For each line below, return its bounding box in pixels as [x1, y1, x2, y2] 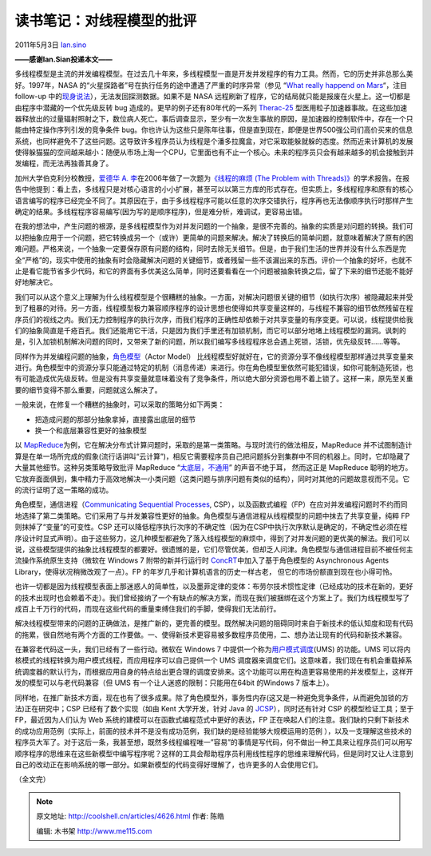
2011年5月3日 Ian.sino [14, 40, 87, 50]
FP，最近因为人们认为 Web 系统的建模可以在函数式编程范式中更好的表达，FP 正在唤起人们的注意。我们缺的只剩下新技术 [14, 715, 410, 725]
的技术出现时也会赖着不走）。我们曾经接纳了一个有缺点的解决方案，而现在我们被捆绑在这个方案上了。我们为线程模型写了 [14, 592, 410, 603]
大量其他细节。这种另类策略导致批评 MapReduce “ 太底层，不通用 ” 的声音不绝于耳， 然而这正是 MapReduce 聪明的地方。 [14, 463, 413, 472]
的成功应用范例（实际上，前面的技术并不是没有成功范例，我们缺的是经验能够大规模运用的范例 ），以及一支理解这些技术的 [14, 726, 412, 735]
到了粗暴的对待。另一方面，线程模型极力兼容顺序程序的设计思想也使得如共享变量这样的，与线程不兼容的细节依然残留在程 [14, 304, 413, 313]
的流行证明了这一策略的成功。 [14, 485, 113, 495]
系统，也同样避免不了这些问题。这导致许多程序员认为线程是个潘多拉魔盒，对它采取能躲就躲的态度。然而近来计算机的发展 [14, 136, 413, 145]
